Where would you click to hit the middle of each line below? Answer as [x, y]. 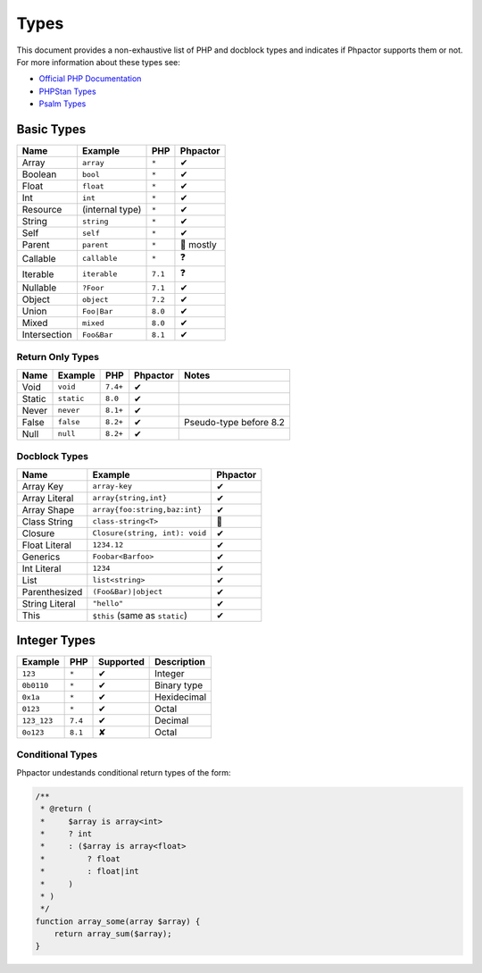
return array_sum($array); [113, 934]
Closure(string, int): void [150, 533]
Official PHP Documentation [90, 79]
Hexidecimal [181, 697]
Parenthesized [52, 591]
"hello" [108, 604]
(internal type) [112, 210]
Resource [42, 210]
